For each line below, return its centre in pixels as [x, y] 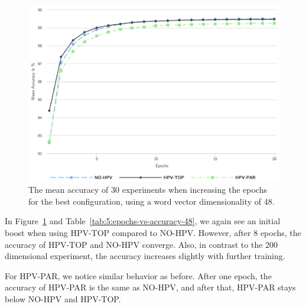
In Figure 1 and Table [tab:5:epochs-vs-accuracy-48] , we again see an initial [143, 221]
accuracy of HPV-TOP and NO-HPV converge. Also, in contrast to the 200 [141, 244]
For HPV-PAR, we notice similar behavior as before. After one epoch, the [138, 275]
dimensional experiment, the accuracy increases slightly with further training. [145, 256]
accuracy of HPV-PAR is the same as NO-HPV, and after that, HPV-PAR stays [150, 287]
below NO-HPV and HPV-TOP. [63, 298]
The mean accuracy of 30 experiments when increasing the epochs [148, 190]
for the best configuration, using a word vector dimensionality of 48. [152, 201]
